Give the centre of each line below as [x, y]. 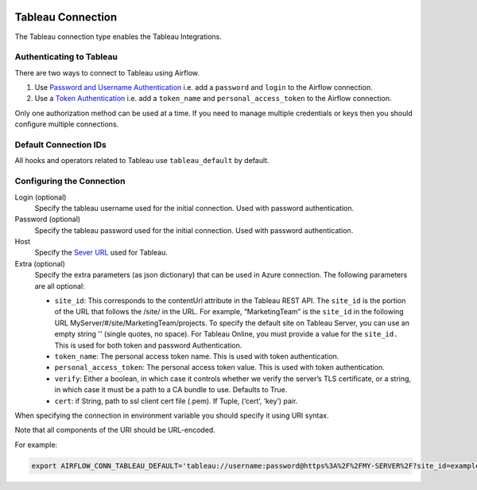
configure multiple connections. [67, 124]
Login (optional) [41, 197]
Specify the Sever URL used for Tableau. [101, 253]
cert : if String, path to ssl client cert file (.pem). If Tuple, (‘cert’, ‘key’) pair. [176, 401]
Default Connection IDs [60, 145]
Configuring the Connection [70, 181]
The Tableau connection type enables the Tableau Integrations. [118, 37]
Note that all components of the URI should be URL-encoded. [115, 430]
